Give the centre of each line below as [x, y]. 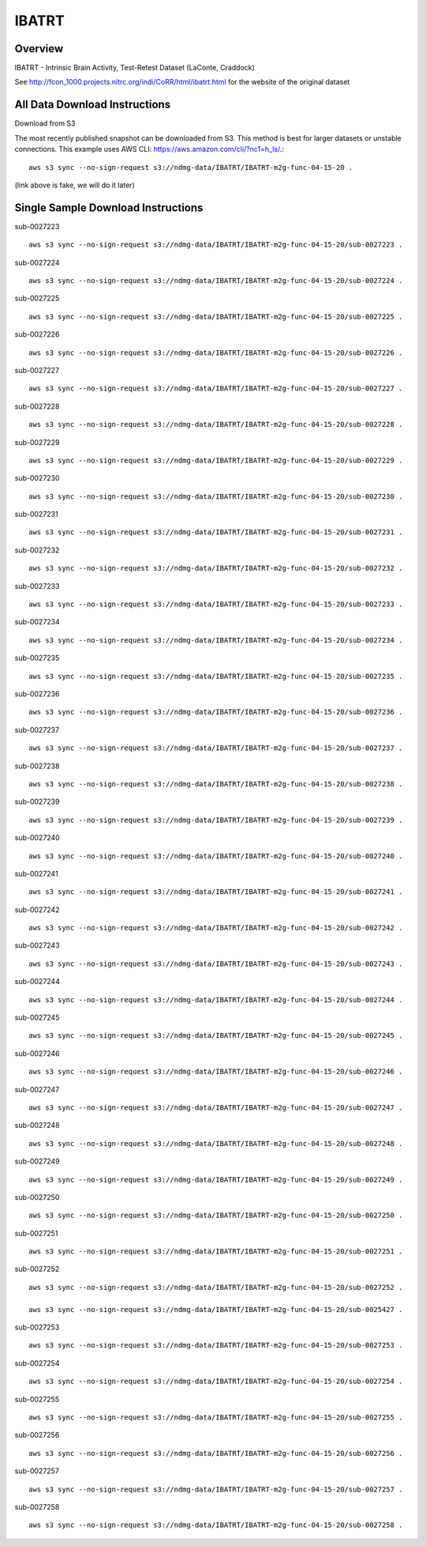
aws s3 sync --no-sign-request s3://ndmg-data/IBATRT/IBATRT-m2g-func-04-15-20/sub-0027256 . [216, 1453]
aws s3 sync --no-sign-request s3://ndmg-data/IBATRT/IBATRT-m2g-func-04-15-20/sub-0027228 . [216, 424]
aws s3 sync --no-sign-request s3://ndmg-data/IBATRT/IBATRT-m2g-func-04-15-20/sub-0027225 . [216, 317]
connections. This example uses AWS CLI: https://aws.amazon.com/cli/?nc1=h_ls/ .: [149, 149]
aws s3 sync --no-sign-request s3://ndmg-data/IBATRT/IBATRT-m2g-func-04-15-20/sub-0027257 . [216, 1489]
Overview [39, 49]
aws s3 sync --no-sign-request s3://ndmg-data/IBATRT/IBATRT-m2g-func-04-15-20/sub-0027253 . [216, 1345]
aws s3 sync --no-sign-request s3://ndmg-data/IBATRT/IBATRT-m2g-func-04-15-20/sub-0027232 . [216, 568]
